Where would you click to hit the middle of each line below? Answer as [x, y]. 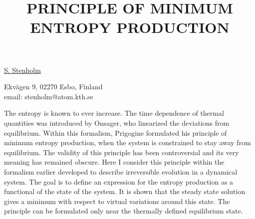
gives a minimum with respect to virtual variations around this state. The [117, 201]
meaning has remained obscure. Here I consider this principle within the [114, 162]
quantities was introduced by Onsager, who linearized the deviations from [117, 122]
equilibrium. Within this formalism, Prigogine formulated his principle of [116, 132]
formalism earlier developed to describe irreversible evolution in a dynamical [121, 171]
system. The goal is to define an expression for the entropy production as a [119, 181]
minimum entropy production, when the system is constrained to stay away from [127, 142]
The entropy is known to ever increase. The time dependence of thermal [114, 113]
